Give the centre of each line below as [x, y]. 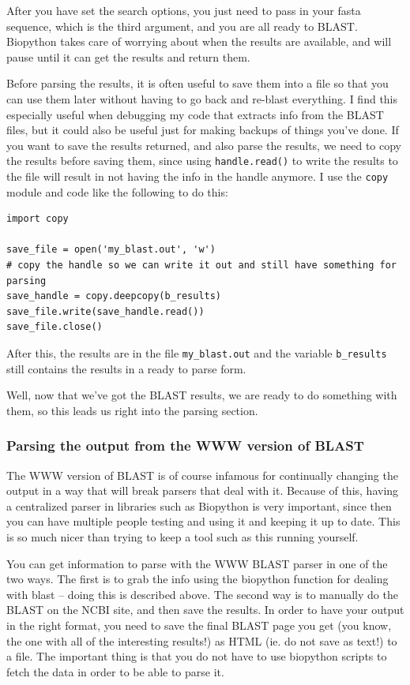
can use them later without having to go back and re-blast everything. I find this [202, 98]
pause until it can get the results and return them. [128, 56]
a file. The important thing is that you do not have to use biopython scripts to [197, 656]
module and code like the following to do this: [117, 191]
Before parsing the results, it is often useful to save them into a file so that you [197, 83]
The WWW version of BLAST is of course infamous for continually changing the [202, 475]
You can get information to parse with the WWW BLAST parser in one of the [197, 563]
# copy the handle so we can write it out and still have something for [201, 266]
